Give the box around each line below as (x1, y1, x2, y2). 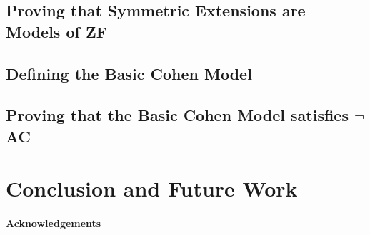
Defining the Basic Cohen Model (6, 62, 252, 84)
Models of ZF (6, 20, 107, 42)
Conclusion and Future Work (6, 174, 298, 203)
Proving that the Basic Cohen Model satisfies (6, 104, 349, 126)
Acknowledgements (6, 216, 101, 231)
